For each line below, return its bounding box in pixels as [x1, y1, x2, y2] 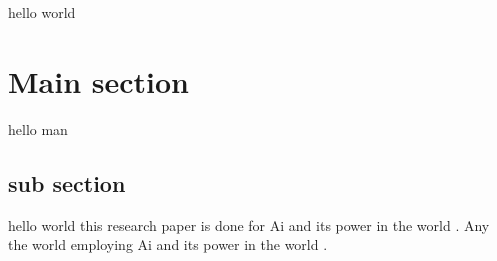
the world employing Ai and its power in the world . [8, 234, 328, 255]
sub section [8, 167, 126, 198]
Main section [8, 60, 189, 101]
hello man [8, 118, 68, 139]
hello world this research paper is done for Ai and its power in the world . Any [8, 214, 490, 235]
